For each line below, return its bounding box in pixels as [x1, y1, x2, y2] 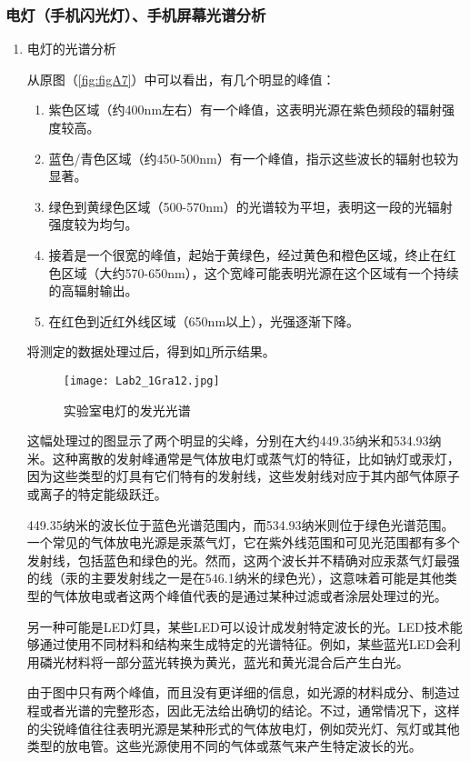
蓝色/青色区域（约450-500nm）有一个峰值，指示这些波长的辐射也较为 [48, 148, 459, 167]
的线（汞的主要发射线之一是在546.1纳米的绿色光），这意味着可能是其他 [26, 568, 445, 587]
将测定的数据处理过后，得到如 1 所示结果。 [26, 342, 275, 361]
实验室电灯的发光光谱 [63, 400, 191, 419]
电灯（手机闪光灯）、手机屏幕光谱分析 [5, 3, 266, 25]
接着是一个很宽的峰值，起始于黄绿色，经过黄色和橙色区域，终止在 [48, 245, 444, 264]
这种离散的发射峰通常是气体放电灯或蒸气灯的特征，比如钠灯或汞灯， [52, 448, 460, 467]
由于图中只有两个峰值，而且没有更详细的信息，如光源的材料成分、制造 [26, 683, 447, 702]
